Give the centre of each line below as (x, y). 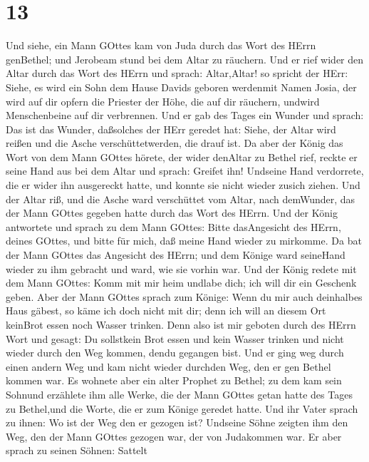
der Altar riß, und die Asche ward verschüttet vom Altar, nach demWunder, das (181, 199)
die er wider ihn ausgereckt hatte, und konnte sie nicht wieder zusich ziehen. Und (183, 185)
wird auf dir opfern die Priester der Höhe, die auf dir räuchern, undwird (163, 101)
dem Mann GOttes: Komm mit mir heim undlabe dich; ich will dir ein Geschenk (181, 283)
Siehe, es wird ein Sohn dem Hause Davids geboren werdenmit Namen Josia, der (181, 87)
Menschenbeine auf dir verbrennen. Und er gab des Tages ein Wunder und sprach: (185, 115)
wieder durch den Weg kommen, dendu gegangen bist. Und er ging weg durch (175, 353)
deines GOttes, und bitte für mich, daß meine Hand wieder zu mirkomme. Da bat (184, 241)
